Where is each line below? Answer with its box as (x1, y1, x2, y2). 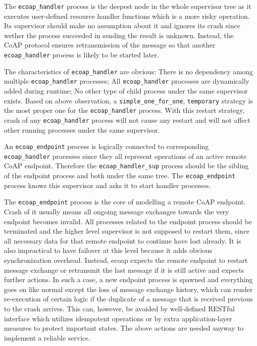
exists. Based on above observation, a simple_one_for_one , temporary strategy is (4, 95, 253, 105)
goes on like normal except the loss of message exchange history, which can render (4, 284, 253, 294)
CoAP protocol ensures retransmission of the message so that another (4, 40, 215, 50)
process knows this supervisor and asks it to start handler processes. (4, 180, 211, 190)
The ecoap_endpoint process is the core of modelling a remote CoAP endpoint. (4, 197, 246, 207)
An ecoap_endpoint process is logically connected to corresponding (4, 141, 209, 151)
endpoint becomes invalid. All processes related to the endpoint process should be (4, 216, 252, 226)
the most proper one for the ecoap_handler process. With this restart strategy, (4, 105, 245, 115)
